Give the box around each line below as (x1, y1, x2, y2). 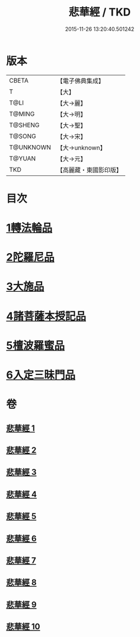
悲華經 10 (6, 622, 40, 632)
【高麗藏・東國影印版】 (56, 166, 123, 174)
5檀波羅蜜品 (6, 339, 65, 352)
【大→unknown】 (56, 143, 106, 152)
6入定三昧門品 (6, 368, 76, 381)
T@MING (9, 109, 35, 118)
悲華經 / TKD (68, 5, 131, 19)
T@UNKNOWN (9, 143, 52, 152)
